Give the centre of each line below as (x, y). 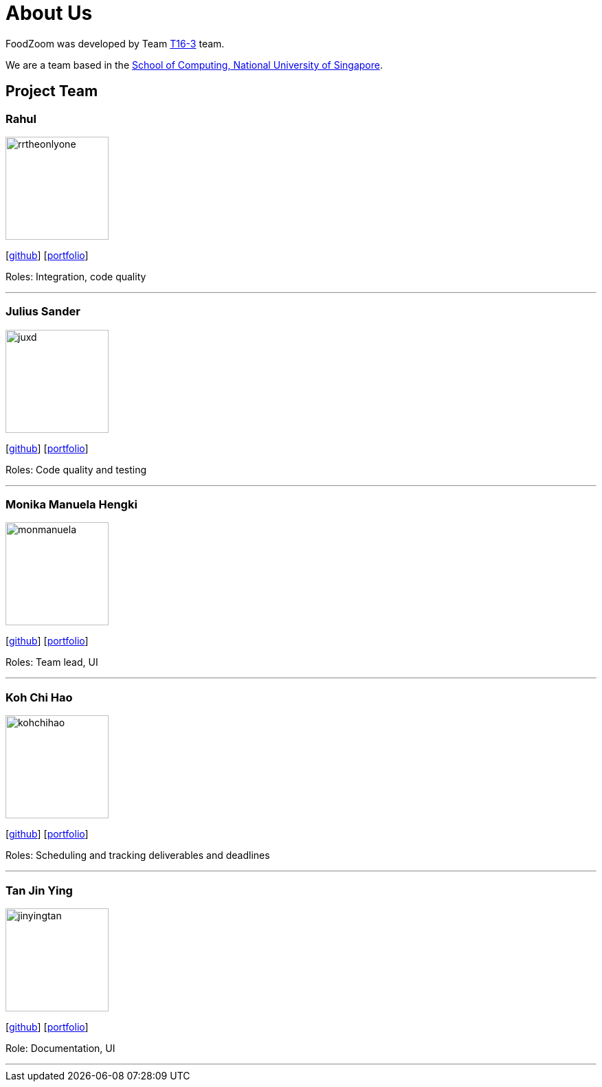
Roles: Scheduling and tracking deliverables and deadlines (138, 855)
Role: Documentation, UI (60, 1048)
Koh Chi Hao (39, 697)
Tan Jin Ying (39, 890)
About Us (49, 13)
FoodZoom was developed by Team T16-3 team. (115, 43)
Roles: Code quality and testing (76, 469)
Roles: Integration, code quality (76, 276)
